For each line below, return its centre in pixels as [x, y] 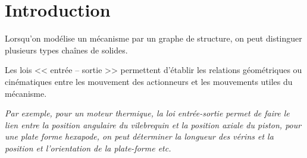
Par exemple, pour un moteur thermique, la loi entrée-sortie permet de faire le [147, 113]
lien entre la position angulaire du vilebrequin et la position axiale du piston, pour [153, 124]
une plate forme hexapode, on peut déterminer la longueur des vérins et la [139, 136]
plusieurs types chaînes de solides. [66, 50]
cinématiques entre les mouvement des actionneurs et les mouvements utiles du [149, 81]
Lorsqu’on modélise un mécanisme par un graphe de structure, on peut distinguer [153, 38]
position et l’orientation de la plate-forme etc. [88, 148]
